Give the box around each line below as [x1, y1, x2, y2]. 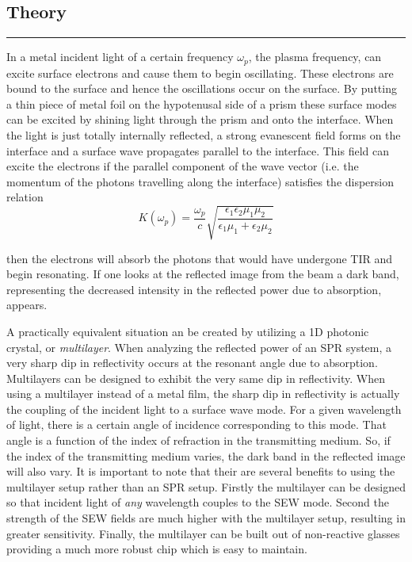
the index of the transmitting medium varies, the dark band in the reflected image [6, 447, 406, 464]
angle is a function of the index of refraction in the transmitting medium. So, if [6, 432, 391, 449]
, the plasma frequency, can [248, 48, 382, 65]
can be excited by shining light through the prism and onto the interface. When [6, 111, 394, 128]
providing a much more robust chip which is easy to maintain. [6, 541, 307, 557]
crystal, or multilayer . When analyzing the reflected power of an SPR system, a [6, 338, 392, 355]
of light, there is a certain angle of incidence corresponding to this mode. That [6, 416, 387, 433]
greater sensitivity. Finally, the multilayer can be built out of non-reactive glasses [6, 525, 400, 541]
